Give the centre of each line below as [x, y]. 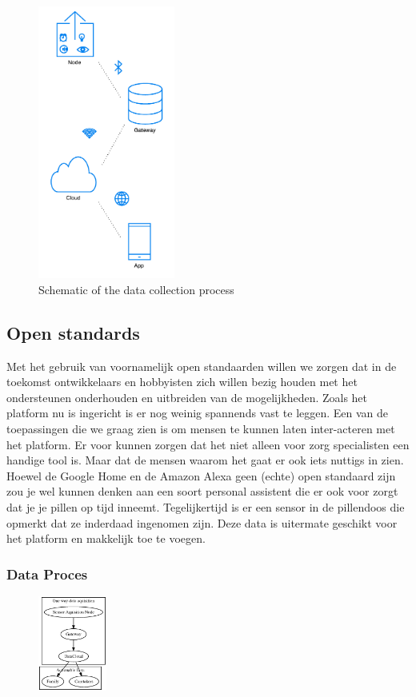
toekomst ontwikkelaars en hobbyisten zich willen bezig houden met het [182, 382]
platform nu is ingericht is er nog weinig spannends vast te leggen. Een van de [198, 413]
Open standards [73, 332]
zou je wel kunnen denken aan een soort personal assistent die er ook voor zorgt [202, 491]
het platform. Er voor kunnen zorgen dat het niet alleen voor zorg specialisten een [208, 444]
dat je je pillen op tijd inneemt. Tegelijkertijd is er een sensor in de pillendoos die [206, 507]
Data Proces [47, 574]
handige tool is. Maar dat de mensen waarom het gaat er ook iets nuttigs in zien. [205, 460]
